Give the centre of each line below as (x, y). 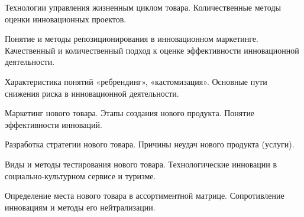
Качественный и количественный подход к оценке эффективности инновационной (152, 50)
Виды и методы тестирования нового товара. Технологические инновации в (141, 164)
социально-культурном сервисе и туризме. (80, 175)
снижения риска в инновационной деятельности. (92, 93)
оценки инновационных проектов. (66, 19)
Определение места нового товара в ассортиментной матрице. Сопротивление (145, 195)
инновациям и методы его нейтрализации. (80, 207)
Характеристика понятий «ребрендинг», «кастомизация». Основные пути (136, 81)
